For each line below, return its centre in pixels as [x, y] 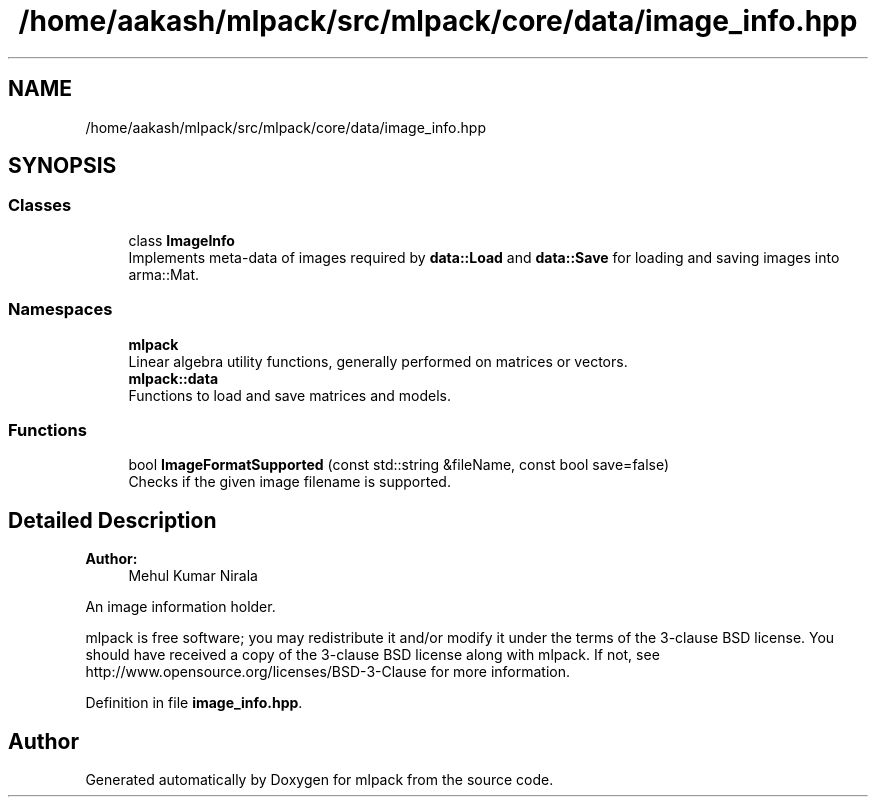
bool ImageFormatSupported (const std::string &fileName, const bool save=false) [399, 465]
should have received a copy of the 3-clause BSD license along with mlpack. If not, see [372, 655]
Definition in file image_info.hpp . [194, 703]
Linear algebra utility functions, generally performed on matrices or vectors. [378, 361]
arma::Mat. [164, 274]
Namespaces [60, 309]
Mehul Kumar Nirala [193, 576]
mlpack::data [173, 378]
